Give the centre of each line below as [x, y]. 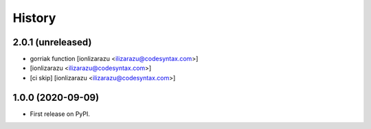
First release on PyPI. [60, 114]
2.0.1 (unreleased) [52, 42]
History [34, 18]
